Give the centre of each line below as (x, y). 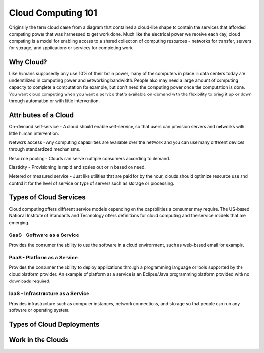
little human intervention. (34, 133)
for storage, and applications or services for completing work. (71, 48)
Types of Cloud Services (47, 197)
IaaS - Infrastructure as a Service (49, 294)
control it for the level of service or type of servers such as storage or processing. (92, 183)
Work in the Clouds (39, 340)
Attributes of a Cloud (42, 115)
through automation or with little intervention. (55, 101)
